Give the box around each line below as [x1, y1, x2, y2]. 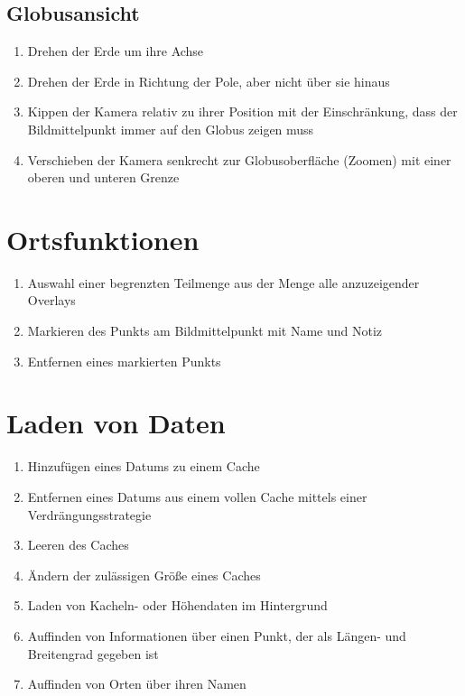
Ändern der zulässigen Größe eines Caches [27, 565, 261, 584]
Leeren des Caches [27, 535, 129, 554]
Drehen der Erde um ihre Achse [27, 42, 204, 60]
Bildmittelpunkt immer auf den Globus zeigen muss [27, 119, 314, 138]
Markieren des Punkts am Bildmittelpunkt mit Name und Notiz [27, 321, 383, 340]
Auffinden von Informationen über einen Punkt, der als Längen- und [27, 626, 406, 645]
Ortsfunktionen [6, 220, 200, 257]
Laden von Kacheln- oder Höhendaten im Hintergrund [27, 596, 328, 615]
